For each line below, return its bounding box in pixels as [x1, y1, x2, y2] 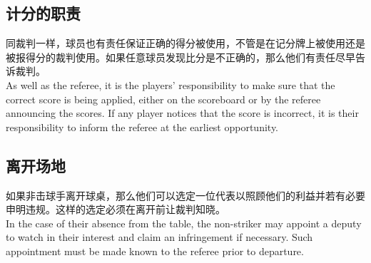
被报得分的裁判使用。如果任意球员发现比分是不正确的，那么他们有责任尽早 [6, 49, 355, 64]
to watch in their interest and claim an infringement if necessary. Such [6, 230, 313, 244]
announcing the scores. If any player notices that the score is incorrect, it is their [6, 105, 359, 120]
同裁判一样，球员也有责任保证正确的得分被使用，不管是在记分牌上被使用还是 [6, 36, 365, 51]
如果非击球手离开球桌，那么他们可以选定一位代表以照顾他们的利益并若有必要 [6, 187, 365, 202]
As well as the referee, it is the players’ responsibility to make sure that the [6, 77, 335, 92]
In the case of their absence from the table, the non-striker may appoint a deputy [6, 215, 362, 230]
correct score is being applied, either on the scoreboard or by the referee [6, 91, 321, 106]
